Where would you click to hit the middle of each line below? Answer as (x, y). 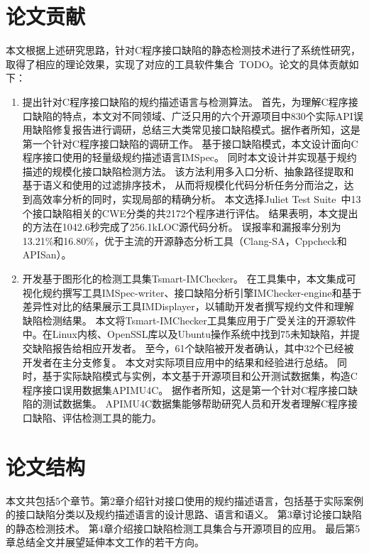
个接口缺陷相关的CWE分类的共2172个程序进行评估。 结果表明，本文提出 (190, 213)
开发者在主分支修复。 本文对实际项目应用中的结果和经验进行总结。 (178, 362)
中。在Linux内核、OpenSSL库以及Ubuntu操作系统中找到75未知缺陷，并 (186, 334)
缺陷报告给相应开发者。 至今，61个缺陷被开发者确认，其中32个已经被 (193, 348)
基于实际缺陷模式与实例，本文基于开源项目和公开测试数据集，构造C (200, 376)
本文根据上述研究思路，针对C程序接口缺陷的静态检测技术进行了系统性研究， (183, 50)
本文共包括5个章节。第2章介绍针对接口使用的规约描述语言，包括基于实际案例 (184, 500)
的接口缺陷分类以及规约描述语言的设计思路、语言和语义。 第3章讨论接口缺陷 (184, 514)
